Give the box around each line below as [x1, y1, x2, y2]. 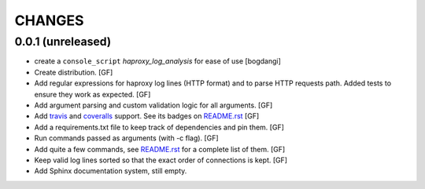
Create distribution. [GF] [34, 67, 113, 77]
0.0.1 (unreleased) [14, 35, 112, 49]
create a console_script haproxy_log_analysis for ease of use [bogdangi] [34, 56, 281, 66]
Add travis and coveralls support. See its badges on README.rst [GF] [34, 111, 260, 121]
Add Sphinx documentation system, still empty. [34, 166, 187, 176]
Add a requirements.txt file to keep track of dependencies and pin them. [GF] [34, 122, 285, 132]
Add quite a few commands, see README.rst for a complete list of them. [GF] [34, 144, 286, 154]
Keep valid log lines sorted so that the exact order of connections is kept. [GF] [34, 155, 287, 165]
